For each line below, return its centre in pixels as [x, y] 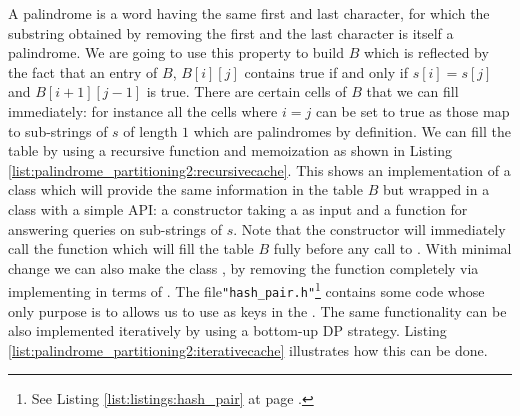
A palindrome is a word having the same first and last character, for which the [249, 13]
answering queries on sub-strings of [115, 228]
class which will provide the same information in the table [185, 189]
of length [150, 130]
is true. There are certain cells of [246, 91]
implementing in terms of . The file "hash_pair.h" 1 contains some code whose [246, 289]
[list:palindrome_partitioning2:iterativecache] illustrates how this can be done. [248, 349]
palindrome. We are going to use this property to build [176, 52]
